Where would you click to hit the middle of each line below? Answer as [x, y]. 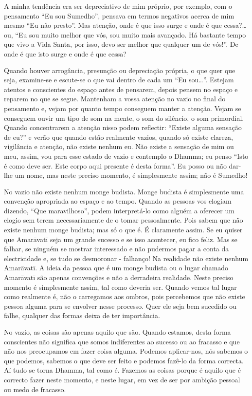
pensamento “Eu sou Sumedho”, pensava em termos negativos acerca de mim [119, 15]
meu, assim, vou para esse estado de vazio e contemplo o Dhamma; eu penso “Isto [126, 156]
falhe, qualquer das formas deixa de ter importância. [82, 315]
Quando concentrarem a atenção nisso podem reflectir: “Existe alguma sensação [123, 127]
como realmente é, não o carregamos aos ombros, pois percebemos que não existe [125, 296]
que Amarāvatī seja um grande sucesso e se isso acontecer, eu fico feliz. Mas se [121, 239]
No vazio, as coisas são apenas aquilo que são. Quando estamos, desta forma [117, 332]
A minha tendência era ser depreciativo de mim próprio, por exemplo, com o [118, 6]
